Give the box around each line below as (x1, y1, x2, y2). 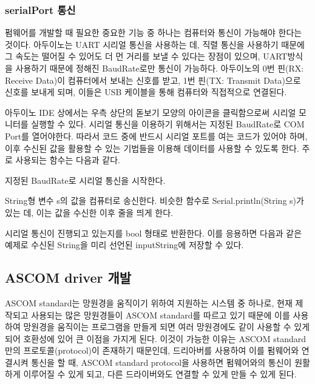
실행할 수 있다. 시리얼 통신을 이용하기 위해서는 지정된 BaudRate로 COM (31, 118, 305, 130)
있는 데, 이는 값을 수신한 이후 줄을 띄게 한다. (5, 206, 173, 218)
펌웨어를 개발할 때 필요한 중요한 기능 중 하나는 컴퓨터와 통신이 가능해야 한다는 (5, 26, 302, 39)
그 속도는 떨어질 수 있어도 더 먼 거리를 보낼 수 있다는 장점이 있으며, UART (5, 50, 288, 62)
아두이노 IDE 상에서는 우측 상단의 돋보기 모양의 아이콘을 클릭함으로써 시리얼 (5, 106, 296, 118)
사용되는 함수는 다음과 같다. (15, 153, 120, 166)
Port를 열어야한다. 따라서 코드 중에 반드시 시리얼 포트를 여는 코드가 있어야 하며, (5, 129, 308, 142)
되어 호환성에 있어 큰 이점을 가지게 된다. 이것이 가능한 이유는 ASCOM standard (5, 332, 306, 345)
